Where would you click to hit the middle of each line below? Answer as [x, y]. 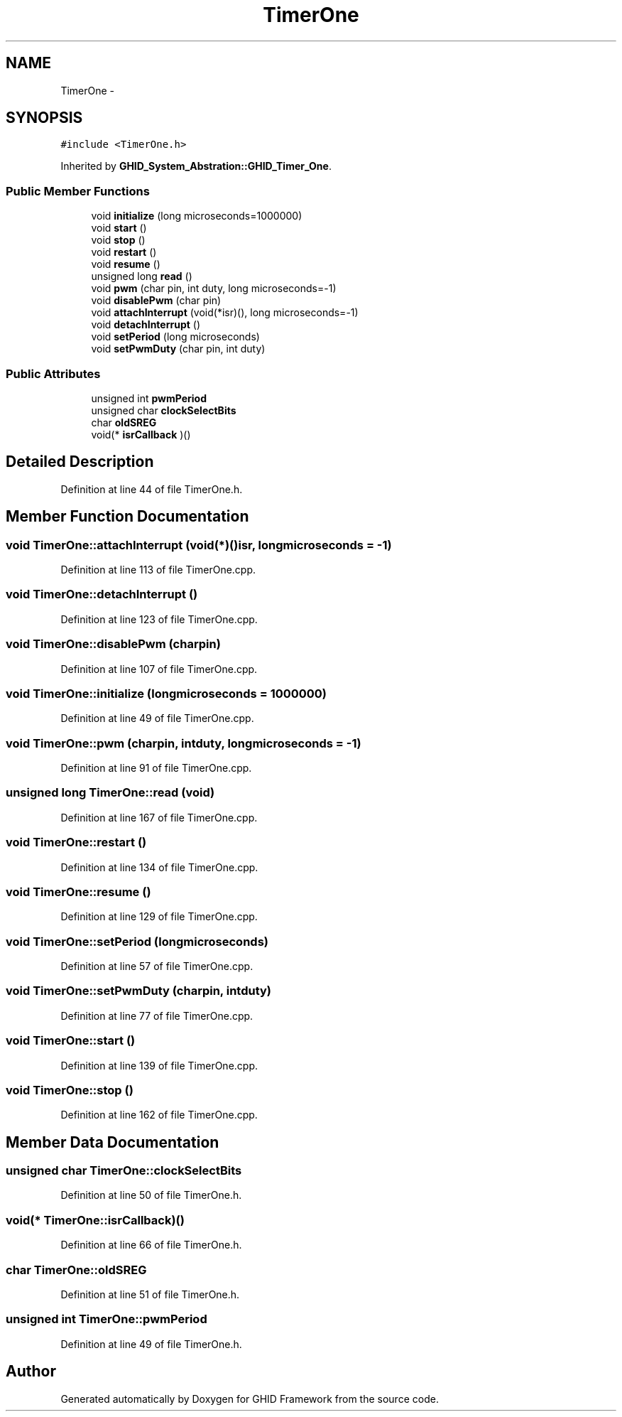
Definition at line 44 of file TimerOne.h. [152, 489]
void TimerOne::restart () [76, 842]
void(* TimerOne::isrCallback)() [95, 1220]
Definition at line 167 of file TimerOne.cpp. [159, 817]
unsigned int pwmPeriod [149, 398]
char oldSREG [124, 422]
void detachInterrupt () [146, 325]
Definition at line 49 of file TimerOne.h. [151, 1344]
